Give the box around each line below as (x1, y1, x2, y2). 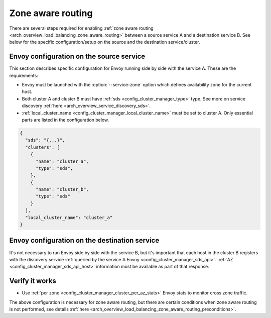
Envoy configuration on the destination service (9, 236, 160, 245)
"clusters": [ (25, 144, 60, 150)
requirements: (9, 72, 39, 78)
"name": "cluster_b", (36, 186, 89, 192)
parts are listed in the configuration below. (22, 117, 109, 123)
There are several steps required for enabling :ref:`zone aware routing (9, 25, 154, 31)
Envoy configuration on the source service (9, 52, 146, 61)
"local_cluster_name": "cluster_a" (25, 215, 113, 221)
